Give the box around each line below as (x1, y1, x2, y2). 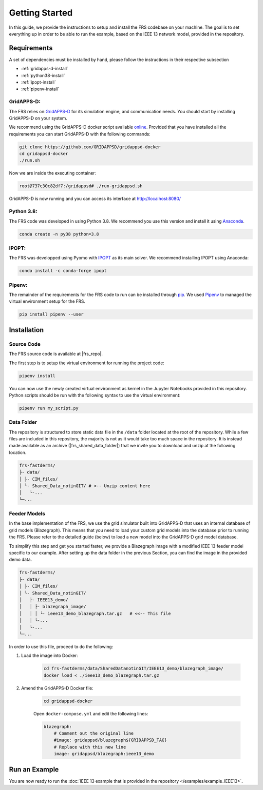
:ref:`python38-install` (21, 72, 65, 78)
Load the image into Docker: (21, 652, 78, 658)
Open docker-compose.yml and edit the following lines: (33, 711, 148, 716)
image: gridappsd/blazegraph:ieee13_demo (54, 751, 154, 757)
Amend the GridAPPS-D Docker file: (21, 685, 94, 691)
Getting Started (9, 7, 73, 18)
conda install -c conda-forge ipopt (19, 268, 107, 274)
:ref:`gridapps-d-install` (21, 66, 68, 72)
